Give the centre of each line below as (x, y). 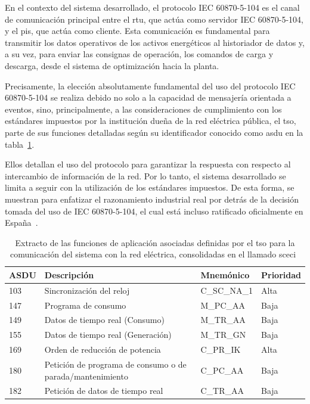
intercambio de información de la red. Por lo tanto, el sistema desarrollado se (145, 175)
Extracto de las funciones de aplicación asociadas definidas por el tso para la (155, 242)
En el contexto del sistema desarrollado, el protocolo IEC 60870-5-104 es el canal (152, 7)
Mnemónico (225, 274)
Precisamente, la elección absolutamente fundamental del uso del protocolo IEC (150, 86)
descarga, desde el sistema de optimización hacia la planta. (112, 65)
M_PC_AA (223, 305)
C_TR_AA (222, 391)
